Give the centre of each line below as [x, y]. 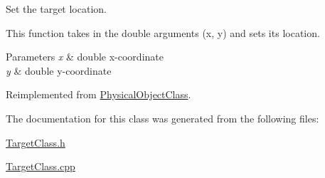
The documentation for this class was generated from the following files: [162, 118]
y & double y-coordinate [59, 70]
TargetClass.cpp [41, 166]
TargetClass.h [36, 142]
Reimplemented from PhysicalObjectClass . [98, 94]
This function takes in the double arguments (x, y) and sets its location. [163, 32]
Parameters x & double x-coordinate [85, 57]
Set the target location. [56, 9]
